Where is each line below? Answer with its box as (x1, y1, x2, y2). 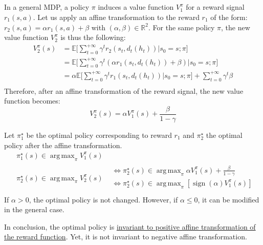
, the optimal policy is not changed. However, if (29, 194, 178, 205)
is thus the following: (60, 32, 126, 43)
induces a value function (98, 2, 174, 12)
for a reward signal (186, 2, 245, 12)
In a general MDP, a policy (4, 2, 90, 12)
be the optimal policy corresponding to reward (26, 130, 172, 140)
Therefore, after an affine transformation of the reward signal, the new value (4, 85, 244, 96)
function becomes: (4, 95, 60, 106)
